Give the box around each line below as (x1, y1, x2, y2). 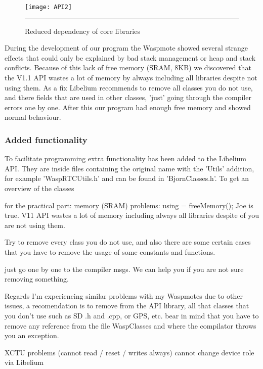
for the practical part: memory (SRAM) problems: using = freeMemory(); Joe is (5, 200, 253, 210)
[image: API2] (25, 4, 72, 11)
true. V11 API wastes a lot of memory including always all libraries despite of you (5, 210, 259, 220)
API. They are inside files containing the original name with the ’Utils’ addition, (5, 163, 254, 173)
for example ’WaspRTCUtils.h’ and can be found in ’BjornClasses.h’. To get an (5, 173, 249, 183)
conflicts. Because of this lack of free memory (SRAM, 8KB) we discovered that (5, 62, 251, 73)
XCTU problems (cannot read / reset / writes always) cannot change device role (5, 347, 254, 357)
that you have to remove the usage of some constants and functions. (5, 246, 215, 257)
